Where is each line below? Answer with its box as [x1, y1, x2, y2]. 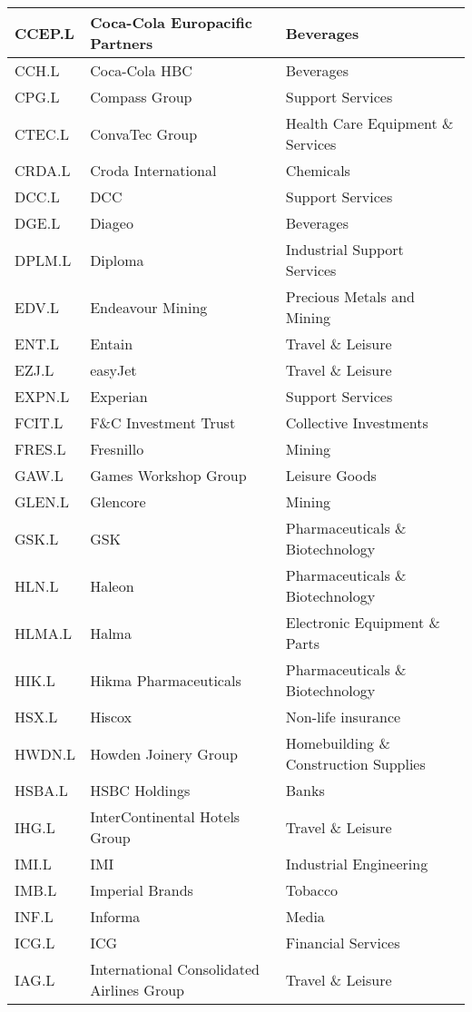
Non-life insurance [285, 706, 401, 727]
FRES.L [15, 438, 66, 459]
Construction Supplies [285, 753, 426, 774]
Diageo [90, 212, 133, 233]
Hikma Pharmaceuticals [90, 669, 241, 691]
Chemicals [285, 160, 350, 181]
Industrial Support [285, 239, 404, 260]
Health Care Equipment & [285, 113, 454, 133]
